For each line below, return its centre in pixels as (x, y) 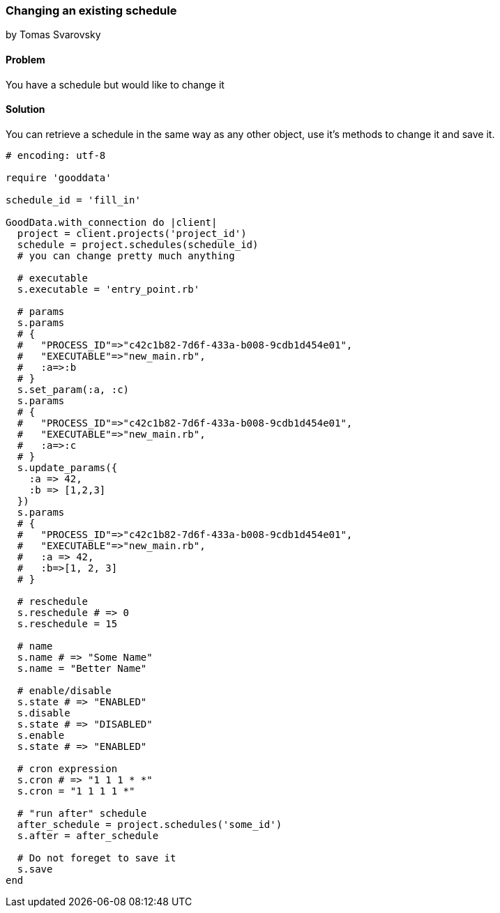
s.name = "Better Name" (82, 668)
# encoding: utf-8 (56, 155)
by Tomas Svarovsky (53, 35)
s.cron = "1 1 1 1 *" (76, 791)
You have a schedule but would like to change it (115, 84)
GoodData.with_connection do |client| (112, 222)
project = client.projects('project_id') (132, 233)
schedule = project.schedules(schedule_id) (138, 244)
